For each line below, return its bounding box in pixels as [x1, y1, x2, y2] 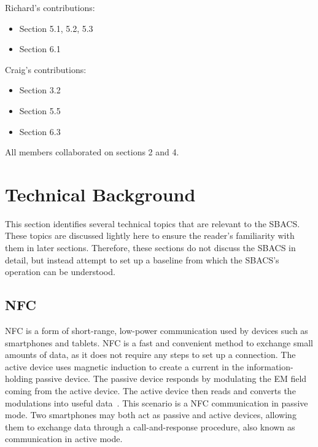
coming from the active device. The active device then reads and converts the [5, 384, 296, 397]
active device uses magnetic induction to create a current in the [5, 360, 244, 373]
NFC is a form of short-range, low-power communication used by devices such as [5, 324, 308, 337]
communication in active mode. [5, 432, 123, 445]
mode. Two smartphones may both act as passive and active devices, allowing [5, 408, 297, 421]
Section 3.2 [19, 84, 61, 96]
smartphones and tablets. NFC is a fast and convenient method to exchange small [5, 336, 313, 349]
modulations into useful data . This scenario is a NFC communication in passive [5, 396, 308, 409]
